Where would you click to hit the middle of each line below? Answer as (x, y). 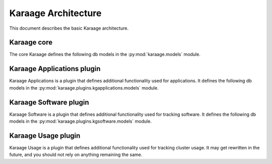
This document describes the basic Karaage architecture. (69, 28)
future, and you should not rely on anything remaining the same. (76, 155)
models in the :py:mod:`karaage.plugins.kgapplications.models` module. (84, 88)
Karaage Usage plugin (45, 136)
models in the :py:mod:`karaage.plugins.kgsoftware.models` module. (81, 121)
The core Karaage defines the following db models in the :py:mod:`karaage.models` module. (105, 54)
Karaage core (31, 43)
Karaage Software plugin (49, 102)
